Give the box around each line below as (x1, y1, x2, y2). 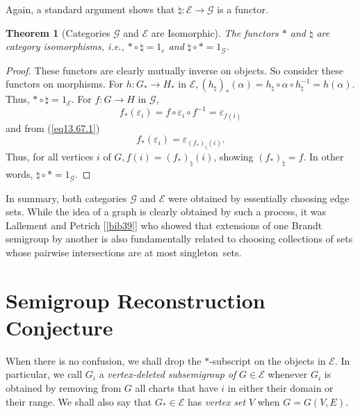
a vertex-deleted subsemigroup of (99, 367, 236, 381)
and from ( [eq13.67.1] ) (6, 120, 100, 135)
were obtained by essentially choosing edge (167, 190, 350, 205)
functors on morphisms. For (6, 76, 123, 91)
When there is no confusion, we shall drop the (6, 353, 202, 367)
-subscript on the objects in (209, 353, 326, 367)
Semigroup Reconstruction (6, 285, 265, 314)
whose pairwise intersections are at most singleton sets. (6, 245, 242, 259)
